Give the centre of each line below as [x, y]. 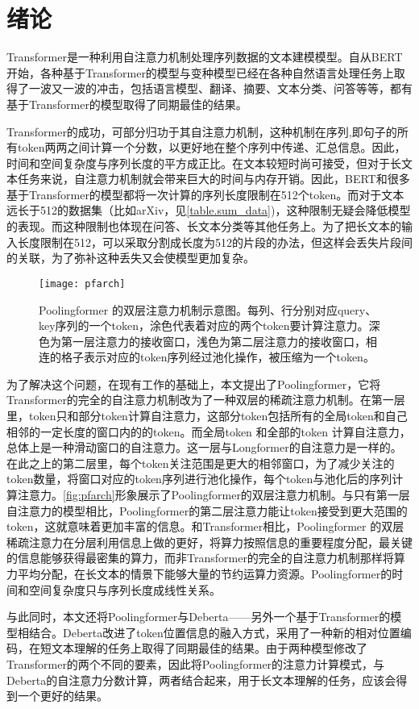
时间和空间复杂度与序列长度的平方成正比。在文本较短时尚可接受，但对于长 [204, 163]
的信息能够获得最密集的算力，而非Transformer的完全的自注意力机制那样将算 [206, 558]
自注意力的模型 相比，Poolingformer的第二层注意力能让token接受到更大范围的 [207, 510]
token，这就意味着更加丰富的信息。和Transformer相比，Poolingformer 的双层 [205, 526]
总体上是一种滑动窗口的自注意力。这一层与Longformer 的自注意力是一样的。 [204, 447]
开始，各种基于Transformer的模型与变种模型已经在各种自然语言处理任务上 [200, 72]
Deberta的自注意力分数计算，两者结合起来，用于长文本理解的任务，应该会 [201, 680]
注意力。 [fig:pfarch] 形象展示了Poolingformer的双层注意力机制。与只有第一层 [214, 495]
